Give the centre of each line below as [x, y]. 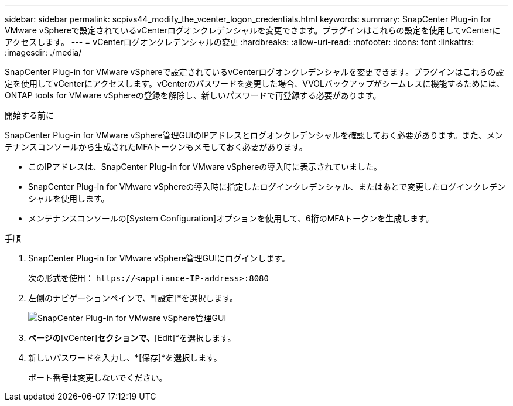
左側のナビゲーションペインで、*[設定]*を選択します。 [133, 298]
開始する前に [29, 115]
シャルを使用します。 [69, 198]
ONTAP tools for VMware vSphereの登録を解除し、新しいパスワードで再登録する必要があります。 [193, 95]
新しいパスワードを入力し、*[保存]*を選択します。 [125, 358]
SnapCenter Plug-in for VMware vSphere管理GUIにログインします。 [159, 258]
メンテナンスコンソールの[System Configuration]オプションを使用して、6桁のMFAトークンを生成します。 [231, 218]
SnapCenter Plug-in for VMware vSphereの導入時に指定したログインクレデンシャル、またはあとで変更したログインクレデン [267, 187]
